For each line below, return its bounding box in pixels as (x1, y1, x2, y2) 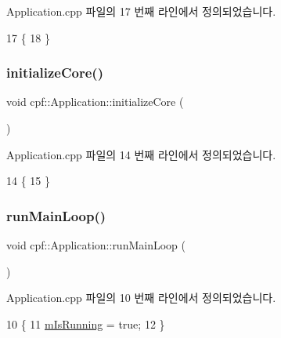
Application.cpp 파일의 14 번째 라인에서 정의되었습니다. (6, 146, 276, 162)
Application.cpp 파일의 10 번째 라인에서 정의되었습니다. (6, 289, 276, 306)
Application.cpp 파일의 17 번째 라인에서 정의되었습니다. (6, 3, 276, 19)
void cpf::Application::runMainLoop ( (6, 237, 186, 253)
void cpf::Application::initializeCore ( (6, 93, 184, 110)
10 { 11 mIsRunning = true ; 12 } (6, 315, 165, 332)
